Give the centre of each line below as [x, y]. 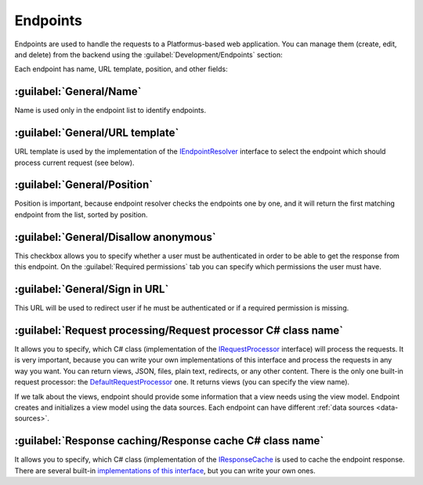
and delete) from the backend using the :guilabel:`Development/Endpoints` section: [148, 54]
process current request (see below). [74, 162]
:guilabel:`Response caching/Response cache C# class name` [169, 441]
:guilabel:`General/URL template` [97, 133]
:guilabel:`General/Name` [78, 91]
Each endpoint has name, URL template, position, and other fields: [121, 69]
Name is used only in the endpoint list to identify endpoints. [110, 111]
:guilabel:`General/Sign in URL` [92, 289]
